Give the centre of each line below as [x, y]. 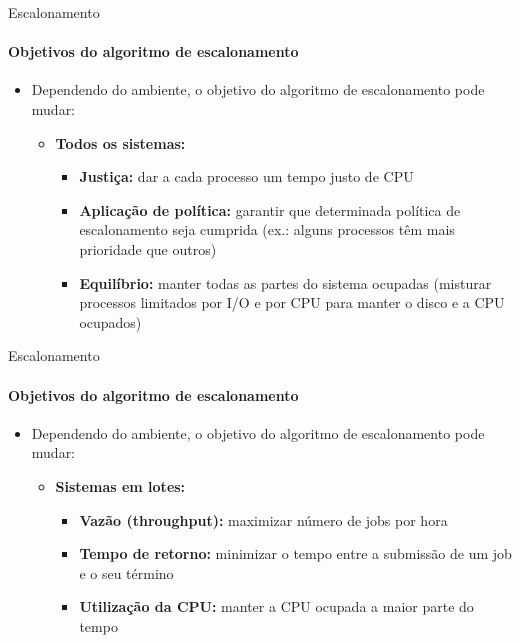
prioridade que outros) [148, 248]
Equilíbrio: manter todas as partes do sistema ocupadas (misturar [285, 282]
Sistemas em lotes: [120, 485]
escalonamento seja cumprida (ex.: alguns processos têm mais [267, 229]
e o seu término [126, 572]
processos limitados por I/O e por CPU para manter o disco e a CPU [292, 302]
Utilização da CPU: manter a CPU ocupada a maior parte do [276, 606]
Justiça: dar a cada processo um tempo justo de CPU [246, 176]
